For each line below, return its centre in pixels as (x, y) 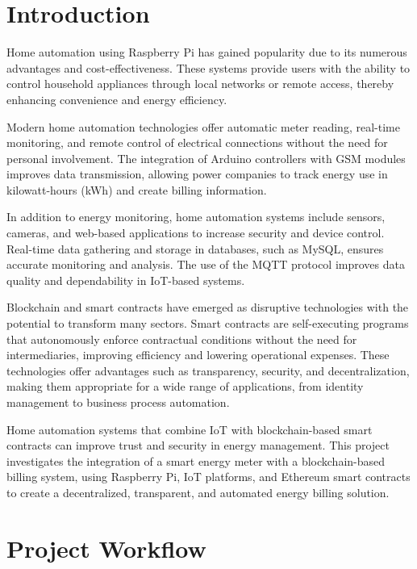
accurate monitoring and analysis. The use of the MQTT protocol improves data (206, 264)
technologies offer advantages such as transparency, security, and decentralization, (208, 370)
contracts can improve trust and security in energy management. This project (198, 445)
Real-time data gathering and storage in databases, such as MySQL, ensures (195, 248)
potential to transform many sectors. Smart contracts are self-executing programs (208, 323)
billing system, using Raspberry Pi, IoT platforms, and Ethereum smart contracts (208, 477)
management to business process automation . (118, 402)
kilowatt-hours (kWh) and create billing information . (137, 189)
